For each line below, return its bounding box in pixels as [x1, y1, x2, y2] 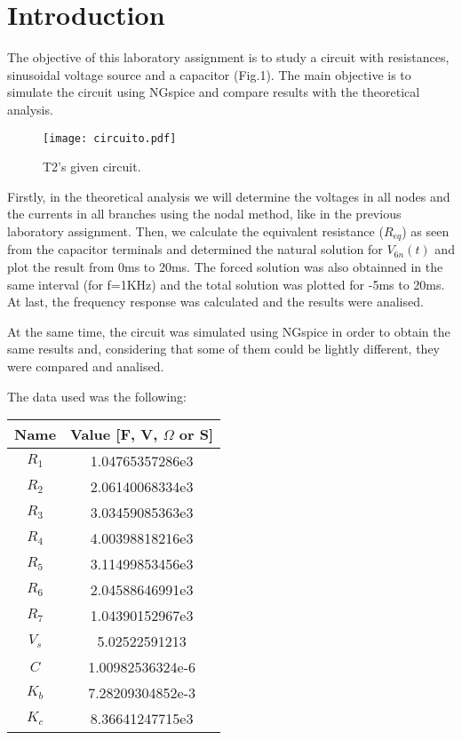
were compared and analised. [7, 356, 164, 375]
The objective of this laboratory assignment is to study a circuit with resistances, [7, 48, 450, 67]
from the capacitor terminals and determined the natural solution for [7, 240, 383, 259]
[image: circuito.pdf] [43, 131, 177, 145]
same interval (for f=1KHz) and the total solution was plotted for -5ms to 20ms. [7, 275, 445, 293]
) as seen [402, 221, 450, 240]
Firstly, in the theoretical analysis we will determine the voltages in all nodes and [7, 187, 450, 205]
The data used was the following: [7, 386, 187, 405]
